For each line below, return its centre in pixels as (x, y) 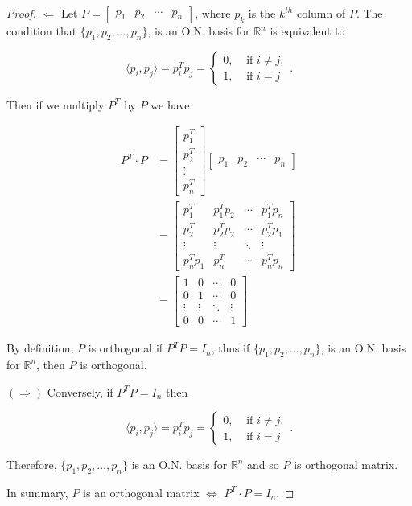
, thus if (231, 348)
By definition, (40, 348)
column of (321, 13)
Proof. (21, 13)
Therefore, (32, 465)
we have (170, 104)
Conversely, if (80, 391)
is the (262, 13)
